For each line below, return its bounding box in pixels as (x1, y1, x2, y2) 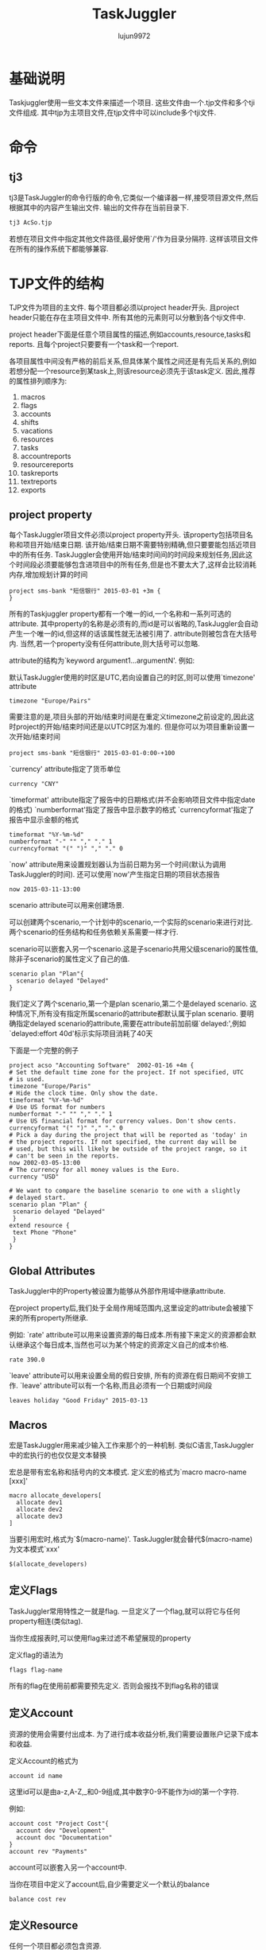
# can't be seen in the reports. (9, 1152, 120, 1160)
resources (20, 434, 54, 444)
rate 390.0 (9, 1356, 45, 1364)
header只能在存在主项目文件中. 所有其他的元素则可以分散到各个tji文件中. (9, 312, 245, 322)
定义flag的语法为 (9, 1650, 64, 1660)
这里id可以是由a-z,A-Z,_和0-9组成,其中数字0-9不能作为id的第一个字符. (9, 1787, 239, 1796)
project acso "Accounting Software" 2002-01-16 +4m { (9, 1061, 195, 1070)
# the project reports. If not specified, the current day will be (9, 1138, 237, 1146)
